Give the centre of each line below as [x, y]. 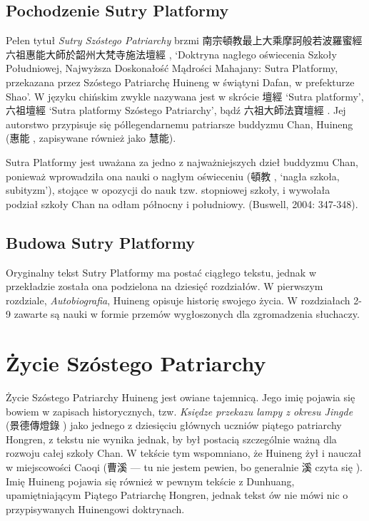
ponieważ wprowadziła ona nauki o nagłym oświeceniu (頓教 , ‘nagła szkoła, [173, 176]
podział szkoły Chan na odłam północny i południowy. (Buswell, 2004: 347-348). [182, 203]
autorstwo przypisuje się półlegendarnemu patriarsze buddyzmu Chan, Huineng [180, 124]
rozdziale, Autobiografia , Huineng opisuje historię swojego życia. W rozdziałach [178, 300]
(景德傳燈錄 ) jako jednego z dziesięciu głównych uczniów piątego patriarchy [174, 425]
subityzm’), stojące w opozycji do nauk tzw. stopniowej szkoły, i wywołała [168, 190]
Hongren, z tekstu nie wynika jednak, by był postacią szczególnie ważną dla [171, 439]
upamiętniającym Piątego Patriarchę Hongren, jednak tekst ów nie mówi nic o [177, 495]
